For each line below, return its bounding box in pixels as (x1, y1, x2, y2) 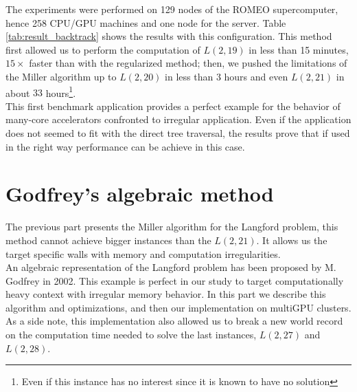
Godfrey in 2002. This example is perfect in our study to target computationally (5, 273, 344, 287)
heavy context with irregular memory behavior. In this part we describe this (5, 287, 326, 301)
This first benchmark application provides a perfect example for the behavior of (5, 98, 341, 113)
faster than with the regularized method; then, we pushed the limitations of (29, 56, 347, 70)
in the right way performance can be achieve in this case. (5, 139, 245, 153)
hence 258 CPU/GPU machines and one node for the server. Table (5, 15, 286, 30)
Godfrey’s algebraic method (5, 179, 274, 208)
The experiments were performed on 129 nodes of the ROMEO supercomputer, (5, 2, 338, 16)
